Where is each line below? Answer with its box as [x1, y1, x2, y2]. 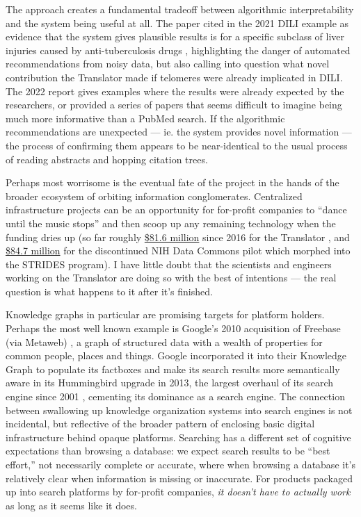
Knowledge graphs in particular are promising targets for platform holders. [6, 307, 325, 322]
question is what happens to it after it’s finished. [6, 284, 213, 298]
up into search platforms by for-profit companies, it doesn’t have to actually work [6, 484, 351, 499]
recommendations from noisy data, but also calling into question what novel [6, 56, 330, 71]
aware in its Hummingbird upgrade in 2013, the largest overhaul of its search [6, 375, 334, 390]
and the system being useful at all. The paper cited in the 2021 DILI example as [6, 15, 349, 30]
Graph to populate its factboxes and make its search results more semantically [6, 361, 340, 376]
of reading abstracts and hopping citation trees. [6, 151, 208, 166]
